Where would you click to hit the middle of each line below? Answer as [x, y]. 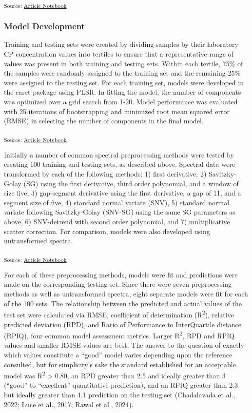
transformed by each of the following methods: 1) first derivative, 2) [105, 174]
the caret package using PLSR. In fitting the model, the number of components [123, 92]
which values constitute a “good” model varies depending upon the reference [118, 354]
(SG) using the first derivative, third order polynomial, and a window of [131, 183]
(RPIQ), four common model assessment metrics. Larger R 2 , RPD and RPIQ [119, 335]
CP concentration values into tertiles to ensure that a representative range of [119, 53]
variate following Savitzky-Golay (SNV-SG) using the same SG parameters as [120, 212]
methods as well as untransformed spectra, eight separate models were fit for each [126, 294]
